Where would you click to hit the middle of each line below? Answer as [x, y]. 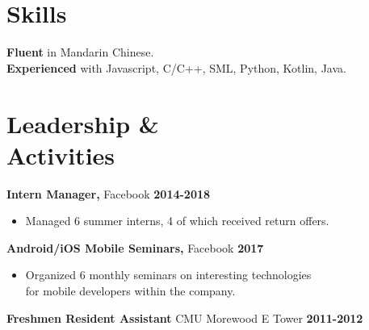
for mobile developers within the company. [130, 290]
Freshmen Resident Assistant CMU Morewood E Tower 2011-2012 [185, 317]
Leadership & [83, 123]
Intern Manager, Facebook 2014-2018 [109, 193]
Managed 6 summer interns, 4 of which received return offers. [177, 221]
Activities [61, 155]
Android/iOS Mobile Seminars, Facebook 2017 [135, 247]
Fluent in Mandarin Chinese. [80, 52]
